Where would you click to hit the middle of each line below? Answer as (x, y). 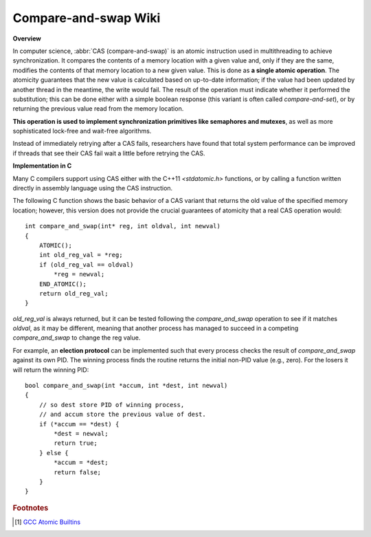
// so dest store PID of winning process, (112, 405)
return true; (76, 443)
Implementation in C (42, 166)
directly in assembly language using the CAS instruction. (93, 188)
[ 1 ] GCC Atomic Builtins (48, 522)
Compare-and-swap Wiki (87, 18)
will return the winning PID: (51, 370)
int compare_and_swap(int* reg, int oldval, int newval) (123, 226)
